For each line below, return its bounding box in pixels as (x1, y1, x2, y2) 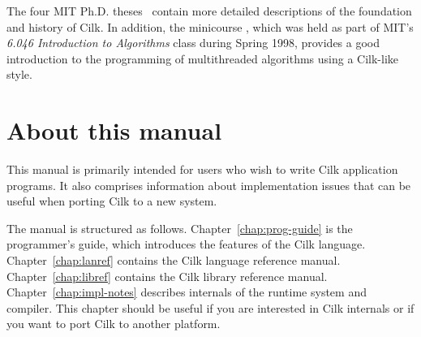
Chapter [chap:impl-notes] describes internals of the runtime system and (6, 283, 367, 300)
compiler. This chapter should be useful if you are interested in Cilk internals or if (6, 299, 415, 316)
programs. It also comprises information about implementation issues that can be (6, 176, 411, 193)
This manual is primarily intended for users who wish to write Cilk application (6, 161, 398, 178)
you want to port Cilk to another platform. (6, 315, 221, 332)
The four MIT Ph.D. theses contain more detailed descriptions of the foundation (6, 2, 412, 19)
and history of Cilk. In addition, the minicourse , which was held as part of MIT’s (6, 18, 414, 35)
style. (6, 66, 32, 83)
